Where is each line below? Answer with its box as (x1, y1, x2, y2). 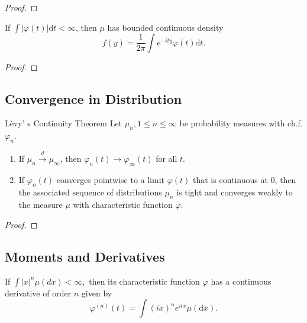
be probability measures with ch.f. (179, 117, 303, 129)
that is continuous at (193, 173, 268, 185)
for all (156, 152, 177, 164)
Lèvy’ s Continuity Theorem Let (5, 117, 122, 129)
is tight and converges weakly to (176, 186, 293, 198)
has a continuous (211, 275, 272, 287)
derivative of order (5, 286, 72, 299)
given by (81, 286, 112, 299)
